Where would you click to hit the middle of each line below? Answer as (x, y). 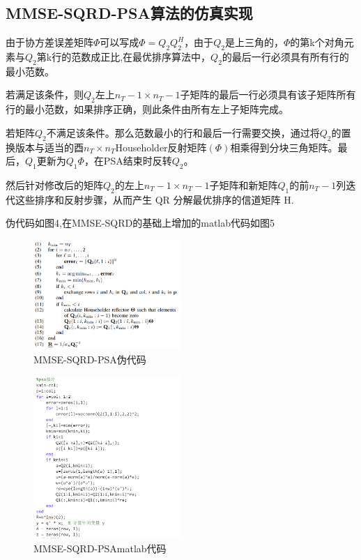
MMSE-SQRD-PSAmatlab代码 (100, 548)
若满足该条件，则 (45, 94)
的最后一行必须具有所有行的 (285, 56)
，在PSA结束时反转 (128, 161)
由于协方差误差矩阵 (49, 42)
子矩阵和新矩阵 (244, 184)
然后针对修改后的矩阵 (54, 184)
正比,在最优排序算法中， (156, 56)
